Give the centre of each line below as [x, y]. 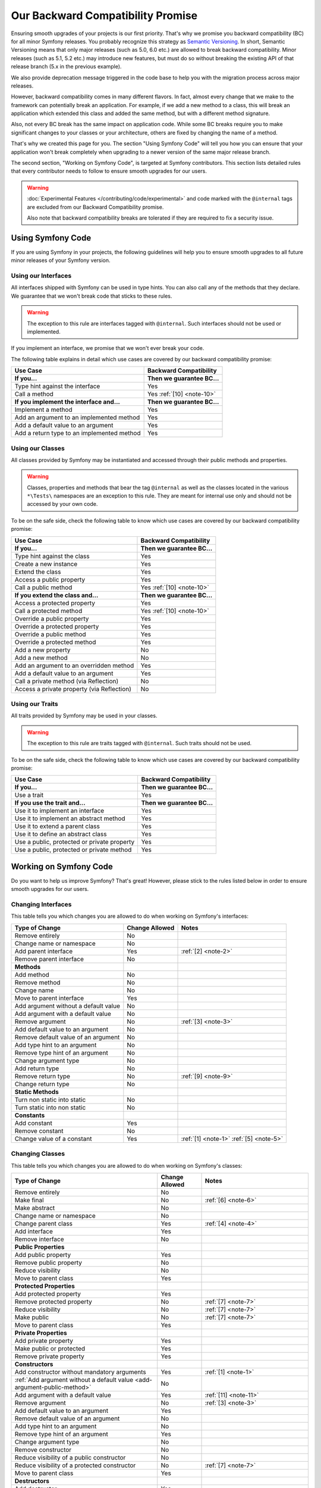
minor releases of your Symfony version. [61, 260]
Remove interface [40, 1239]
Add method [32, 974]
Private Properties [41, 1333]
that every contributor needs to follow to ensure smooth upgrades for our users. [109, 171]
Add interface [34, 1231]
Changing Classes [38, 1153]
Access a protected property [55, 603]
